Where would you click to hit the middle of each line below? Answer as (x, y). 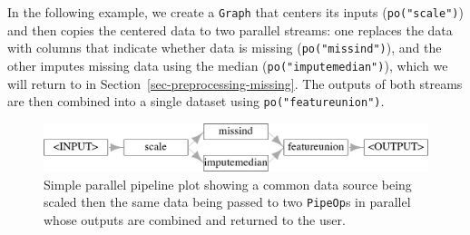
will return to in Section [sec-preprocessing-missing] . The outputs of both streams (235, 83)
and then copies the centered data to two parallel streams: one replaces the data (230, 29)
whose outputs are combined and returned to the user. (195, 220)
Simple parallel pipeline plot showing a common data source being (228, 184)
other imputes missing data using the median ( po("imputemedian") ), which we (228, 65)
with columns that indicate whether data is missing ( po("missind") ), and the (225, 48)
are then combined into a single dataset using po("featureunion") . (196, 101)
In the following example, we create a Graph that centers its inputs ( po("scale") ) (235, 12)
